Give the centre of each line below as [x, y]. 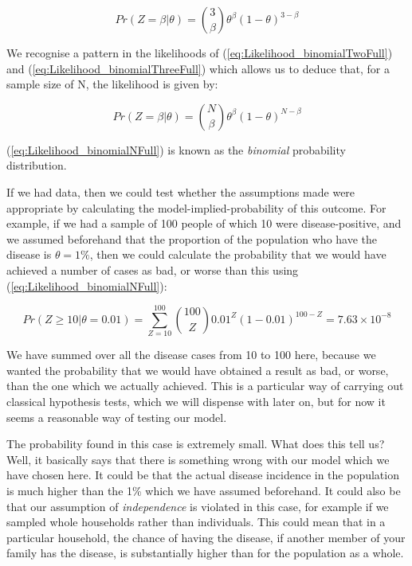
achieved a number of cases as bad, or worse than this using [153, 269]
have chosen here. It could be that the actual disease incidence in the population [203, 475]
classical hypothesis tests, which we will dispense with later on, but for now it [196, 402]
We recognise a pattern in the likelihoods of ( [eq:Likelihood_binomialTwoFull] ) [200, 53]
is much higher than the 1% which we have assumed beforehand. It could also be [204, 490]
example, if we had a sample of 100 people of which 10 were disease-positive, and [204, 223]
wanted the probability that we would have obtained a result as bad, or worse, [198, 370]
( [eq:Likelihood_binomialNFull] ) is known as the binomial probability [176, 149]
